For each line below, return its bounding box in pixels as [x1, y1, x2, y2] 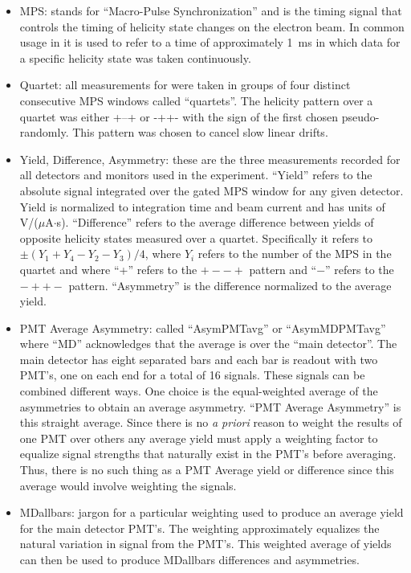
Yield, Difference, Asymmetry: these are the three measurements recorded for [19, 150, 401, 167]
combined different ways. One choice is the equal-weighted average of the [19, 383, 378, 399]
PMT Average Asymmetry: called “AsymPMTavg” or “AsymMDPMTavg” [19, 319, 386, 336]
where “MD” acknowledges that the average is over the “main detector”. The [19, 335, 397, 352]
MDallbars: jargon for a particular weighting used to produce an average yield [19, 504, 404, 521]
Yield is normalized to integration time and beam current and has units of [19, 198, 385, 215]
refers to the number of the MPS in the [197, 245, 392, 262]
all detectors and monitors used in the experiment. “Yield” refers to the [19, 166, 372, 183]
